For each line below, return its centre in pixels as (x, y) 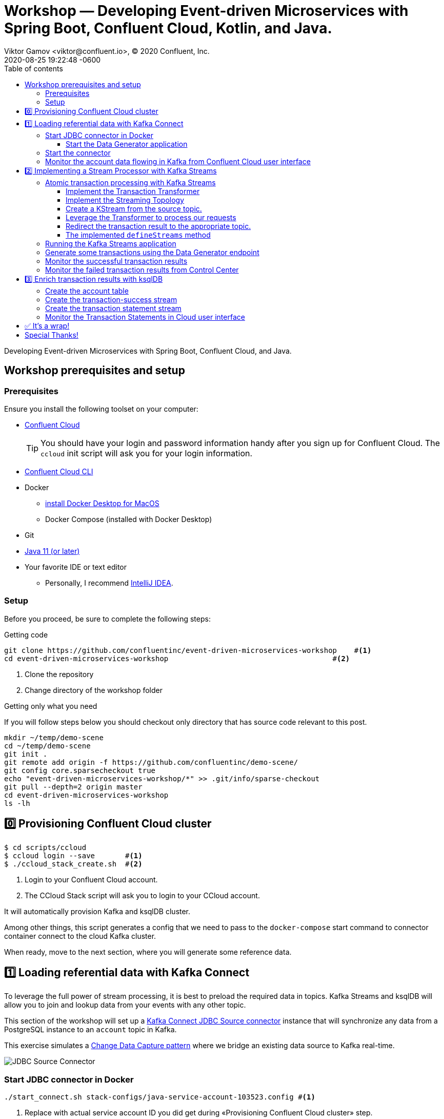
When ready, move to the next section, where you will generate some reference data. (148, 952)
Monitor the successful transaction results (116, 261)
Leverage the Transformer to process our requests (151, 217)
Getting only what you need (51, 706)
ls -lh (17, 803)
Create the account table (87, 291)
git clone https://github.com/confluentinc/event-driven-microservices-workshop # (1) (188, 650)
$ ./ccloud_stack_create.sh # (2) (73, 864)
